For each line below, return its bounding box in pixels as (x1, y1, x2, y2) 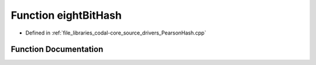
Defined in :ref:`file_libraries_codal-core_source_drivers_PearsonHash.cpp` (25, 29, 207, 36)
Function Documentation (11, 45, 104, 54)
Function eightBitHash (11, 9, 122, 22)
